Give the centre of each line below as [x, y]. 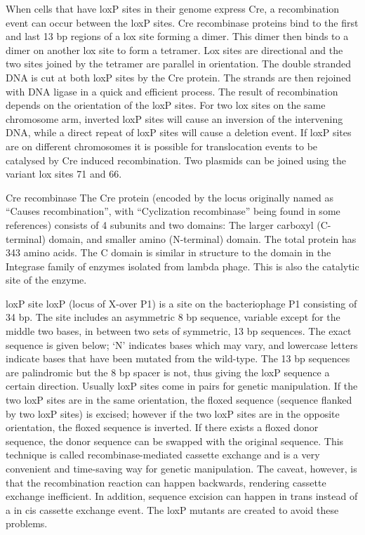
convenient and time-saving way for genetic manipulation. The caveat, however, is [181, 468]
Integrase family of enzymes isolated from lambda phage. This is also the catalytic [182, 266]
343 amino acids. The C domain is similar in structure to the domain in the [168, 252]
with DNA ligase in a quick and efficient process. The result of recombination [172, 91]
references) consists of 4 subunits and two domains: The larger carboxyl [160, 224]
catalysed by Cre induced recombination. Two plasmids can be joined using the [176, 160]
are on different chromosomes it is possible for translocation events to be [162, 146]
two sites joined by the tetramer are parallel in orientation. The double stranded [179, 64]
